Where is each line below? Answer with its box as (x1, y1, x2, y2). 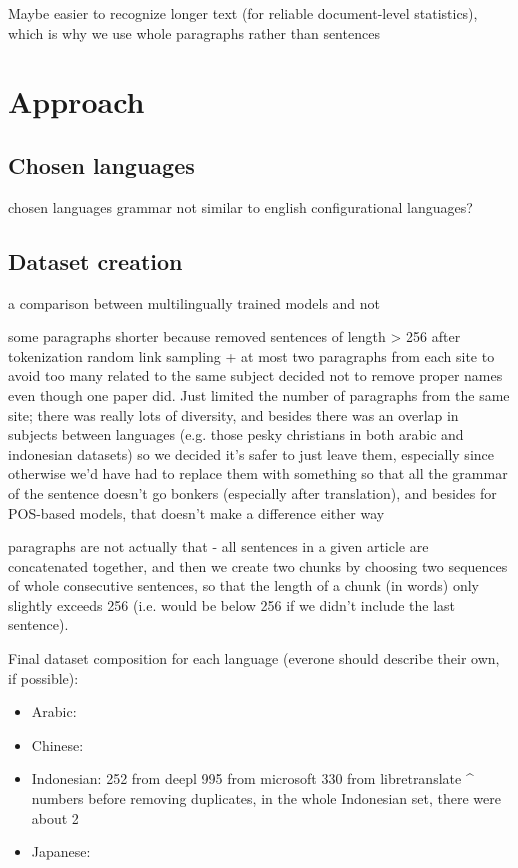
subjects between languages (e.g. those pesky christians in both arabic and (8, 424, 464, 445)
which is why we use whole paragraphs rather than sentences (8, 22, 380, 43)
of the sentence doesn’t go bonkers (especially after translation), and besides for (8, 482, 497, 503)
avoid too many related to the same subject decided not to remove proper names (8, 365, 503, 386)
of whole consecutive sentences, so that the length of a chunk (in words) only (8, 575, 479, 596)
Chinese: (31, 734, 84, 755)
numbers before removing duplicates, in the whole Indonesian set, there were (31, 788, 501, 809)
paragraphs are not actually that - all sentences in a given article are (8, 536, 429, 557)
